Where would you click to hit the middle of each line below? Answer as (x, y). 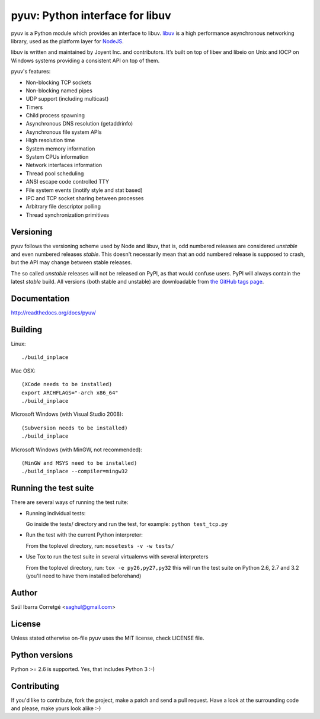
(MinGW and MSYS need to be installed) (79, 463)
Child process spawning (55, 115)
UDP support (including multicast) (67, 99)
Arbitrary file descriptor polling (63, 207)
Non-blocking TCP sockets (59, 82)
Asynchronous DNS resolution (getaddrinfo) (79, 124)
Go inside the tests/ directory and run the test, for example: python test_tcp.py (127, 524)
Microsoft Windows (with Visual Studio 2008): (67, 414)
